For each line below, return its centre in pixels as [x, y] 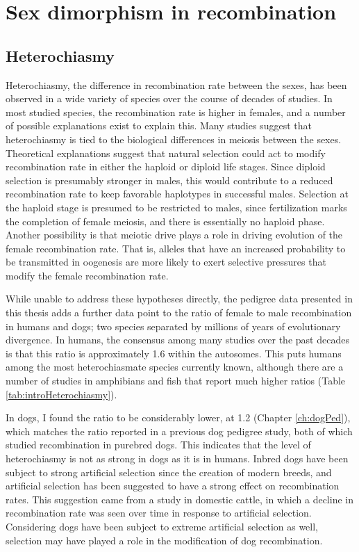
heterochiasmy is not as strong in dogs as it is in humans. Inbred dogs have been [177, 458]
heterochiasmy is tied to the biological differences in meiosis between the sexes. [174, 139]
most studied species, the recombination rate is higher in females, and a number [176, 112]
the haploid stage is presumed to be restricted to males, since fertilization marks [176, 207]
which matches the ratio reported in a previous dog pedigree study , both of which [179, 431]
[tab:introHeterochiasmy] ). [61, 394]
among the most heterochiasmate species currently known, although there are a [175, 367]
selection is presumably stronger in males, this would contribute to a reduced [169, 180]
